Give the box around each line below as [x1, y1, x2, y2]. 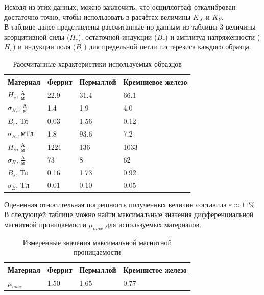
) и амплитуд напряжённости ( [165, 31, 260, 42]
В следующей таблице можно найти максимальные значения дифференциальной [4, 209, 254, 220]
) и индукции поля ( [13, 41, 76, 52]
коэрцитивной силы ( [4, 31, 70, 42]
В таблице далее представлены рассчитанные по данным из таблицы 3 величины [4, 21, 256, 32]
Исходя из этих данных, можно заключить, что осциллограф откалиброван [4, 2, 236, 12]
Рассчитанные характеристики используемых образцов [13, 58, 182, 69]
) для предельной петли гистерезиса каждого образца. [84, 41, 251, 52]
